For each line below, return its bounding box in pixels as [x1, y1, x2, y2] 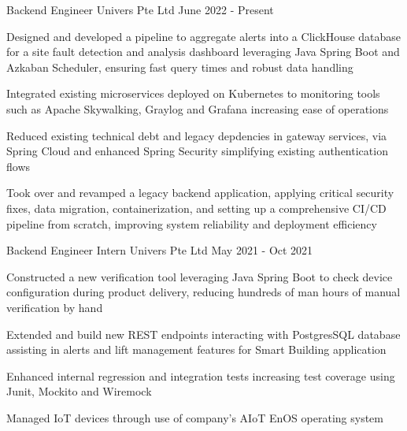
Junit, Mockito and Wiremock [6, 383, 152, 399]
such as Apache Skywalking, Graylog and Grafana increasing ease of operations [6, 100, 389, 117]
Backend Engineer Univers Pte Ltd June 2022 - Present [6, 2, 274, 17]
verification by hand [6, 299, 103, 315]
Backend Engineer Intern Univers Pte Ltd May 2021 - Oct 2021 [6, 242, 313, 258]
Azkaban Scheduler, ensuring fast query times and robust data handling [6, 58, 353, 75]
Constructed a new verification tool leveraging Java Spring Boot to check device [6, 268, 393, 284]
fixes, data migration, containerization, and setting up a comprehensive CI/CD [6, 199, 387, 216]
